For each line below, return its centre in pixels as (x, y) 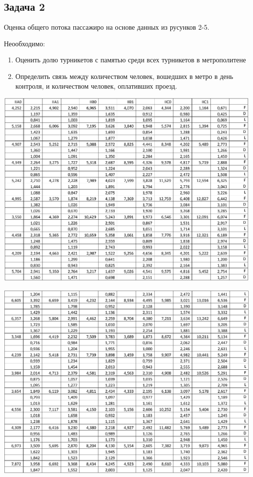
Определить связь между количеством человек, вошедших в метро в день (124, 76)
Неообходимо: (25, 43)
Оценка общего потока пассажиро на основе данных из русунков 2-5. (107, 27)
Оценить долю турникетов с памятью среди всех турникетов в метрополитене (131, 60)
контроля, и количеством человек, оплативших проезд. (96, 86)
